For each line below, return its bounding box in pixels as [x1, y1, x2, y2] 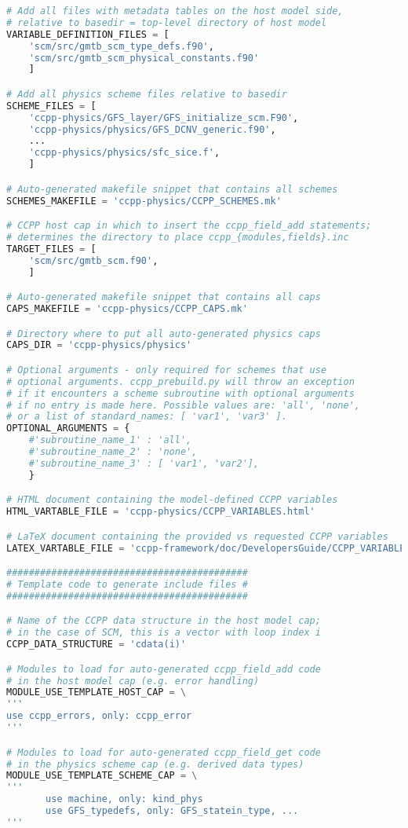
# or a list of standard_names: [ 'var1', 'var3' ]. [6, 411, 287, 423]
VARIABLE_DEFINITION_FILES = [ [6, 28, 169, 40]
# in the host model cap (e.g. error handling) [6, 675, 260, 687]
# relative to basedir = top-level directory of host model [6, 16, 327, 28]
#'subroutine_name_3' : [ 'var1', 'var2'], [28, 457, 260, 469]
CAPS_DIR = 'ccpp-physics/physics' [6, 339, 192, 351]
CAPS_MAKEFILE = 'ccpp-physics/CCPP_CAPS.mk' [6, 303, 248, 314]
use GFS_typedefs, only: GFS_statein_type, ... [46, 805, 299, 816]
